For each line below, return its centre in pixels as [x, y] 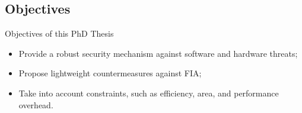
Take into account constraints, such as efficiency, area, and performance [149, 93]
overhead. [36, 104]
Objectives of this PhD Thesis [59, 33]
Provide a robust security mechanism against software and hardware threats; [158, 53]
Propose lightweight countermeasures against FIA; [110, 73]
